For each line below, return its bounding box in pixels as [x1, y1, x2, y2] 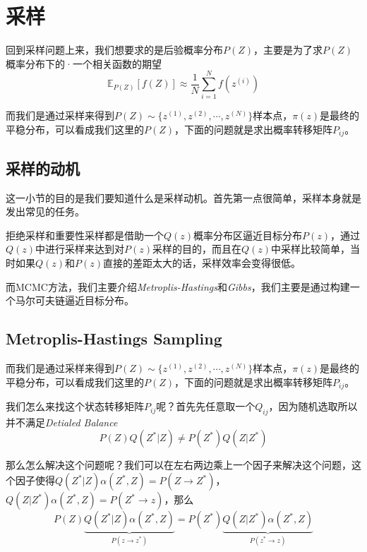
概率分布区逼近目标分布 [193, 227, 303, 242]
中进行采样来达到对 [35, 241, 125, 256]
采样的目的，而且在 [152, 241, 242, 256]
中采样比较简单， [271, 241, 351, 256]
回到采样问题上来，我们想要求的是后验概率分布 [6, 42, 223, 57]
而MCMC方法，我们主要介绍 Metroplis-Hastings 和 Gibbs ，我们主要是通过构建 [6, 279, 350, 294]
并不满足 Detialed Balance [6, 414, 118, 429]
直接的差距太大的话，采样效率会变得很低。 [103, 256, 301, 270]
